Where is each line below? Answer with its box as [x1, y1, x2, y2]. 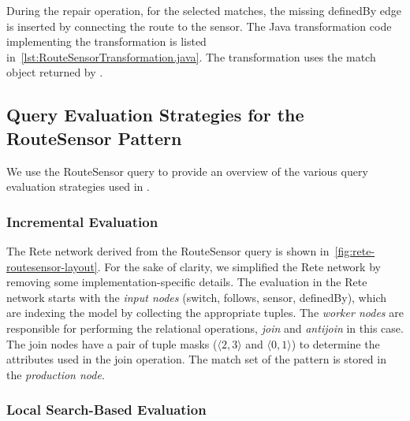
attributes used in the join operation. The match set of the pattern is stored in [6, 351, 386, 367]
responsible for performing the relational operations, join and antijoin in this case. [6, 319, 404, 336]
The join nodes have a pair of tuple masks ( [6, 335, 218, 352]
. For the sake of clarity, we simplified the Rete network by [97, 258, 381, 274]
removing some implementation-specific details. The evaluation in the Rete [6, 274, 367, 290]
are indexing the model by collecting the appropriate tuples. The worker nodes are [6, 304, 404, 321]
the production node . [6, 366, 105, 382]
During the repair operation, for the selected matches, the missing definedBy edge [6, 2, 402, 18]
